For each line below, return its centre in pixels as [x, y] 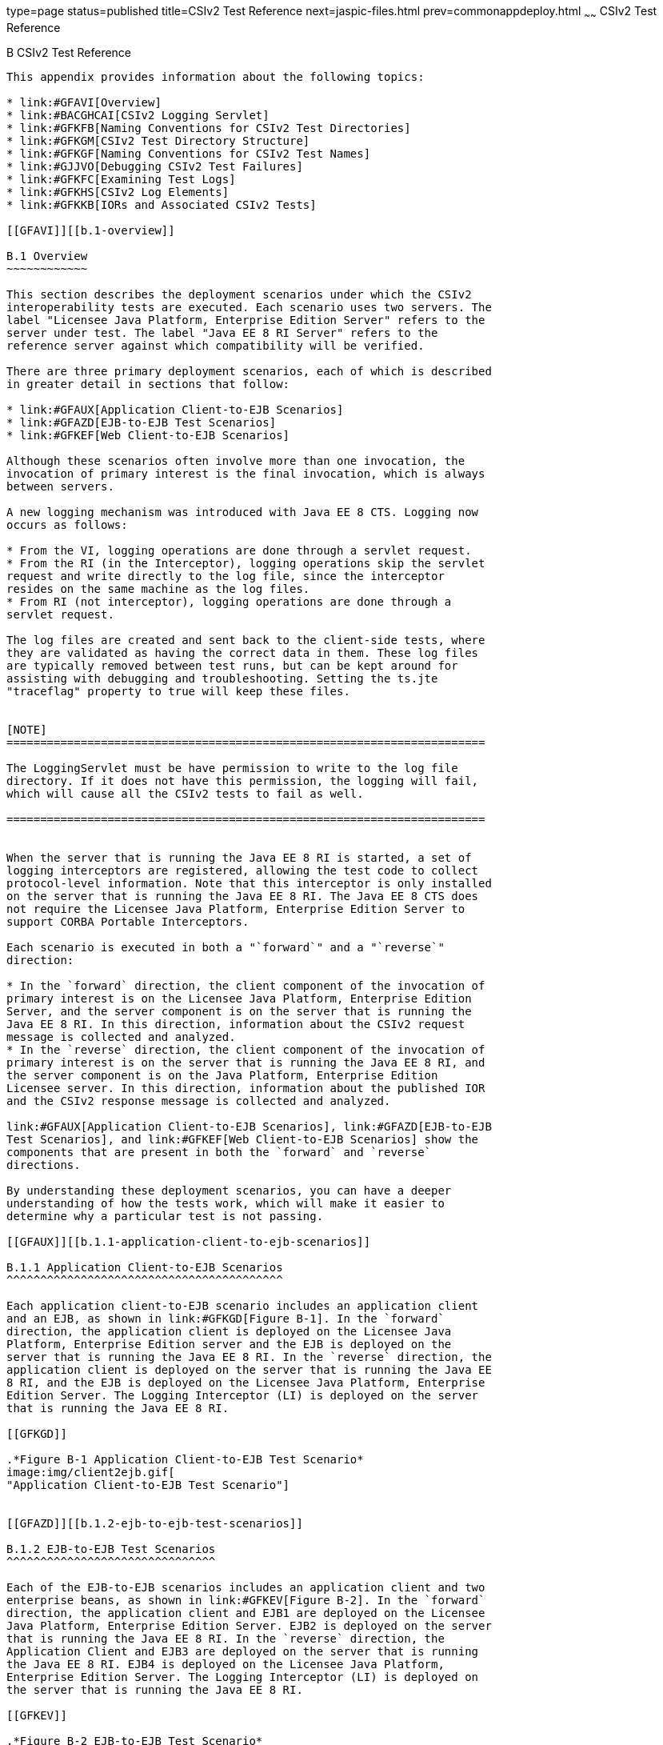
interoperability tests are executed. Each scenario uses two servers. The [249, 307]
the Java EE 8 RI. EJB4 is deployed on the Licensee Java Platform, [226, 1664]
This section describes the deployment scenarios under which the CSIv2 [239, 294]
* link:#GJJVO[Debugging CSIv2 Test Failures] [155, 166]
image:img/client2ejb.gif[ [91, 1472]
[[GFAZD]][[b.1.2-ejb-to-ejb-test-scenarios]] [155, 1523]
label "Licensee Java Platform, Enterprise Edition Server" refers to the [246, 320]
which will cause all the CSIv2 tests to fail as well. [185, 793]
